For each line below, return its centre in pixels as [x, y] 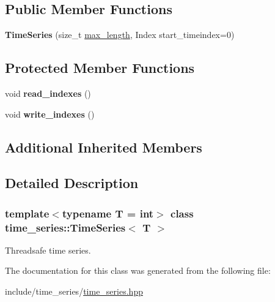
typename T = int [108, 213]
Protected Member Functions [100, 68]
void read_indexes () [48, 93]
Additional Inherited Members [104, 147]
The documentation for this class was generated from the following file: [138, 270]
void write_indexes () [50, 114]
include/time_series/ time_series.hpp [74, 291]
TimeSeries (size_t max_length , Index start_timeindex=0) [120, 35]
